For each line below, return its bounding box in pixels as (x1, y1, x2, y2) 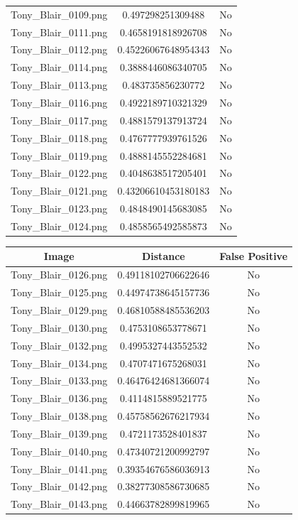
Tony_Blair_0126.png (11, 267, 108, 282)
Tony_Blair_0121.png (11, 183, 108, 198)
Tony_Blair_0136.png (11, 391, 108, 406)
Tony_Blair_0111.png (11, 24, 108, 39)
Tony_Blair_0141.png (11, 461, 108, 476)
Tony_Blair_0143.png (11, 497, 108, 511)
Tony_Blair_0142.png (11, 479, 108, 494)
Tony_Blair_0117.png (11, 112, 108, 127)
